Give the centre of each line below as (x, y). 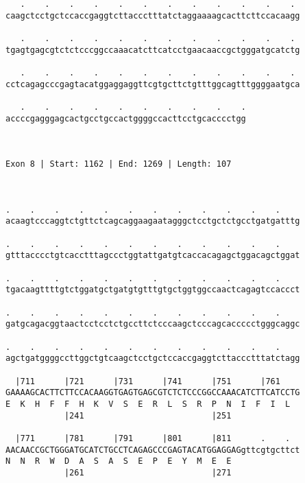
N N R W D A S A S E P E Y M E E (119, 461)
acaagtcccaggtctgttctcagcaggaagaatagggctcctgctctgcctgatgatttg (153, 221)
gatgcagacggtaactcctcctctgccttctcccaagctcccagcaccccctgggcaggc (153, 324)
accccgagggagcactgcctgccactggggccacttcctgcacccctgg (126, 118)
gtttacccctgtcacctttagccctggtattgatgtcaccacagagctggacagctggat (153, 256)
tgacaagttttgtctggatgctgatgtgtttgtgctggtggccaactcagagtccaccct (153, 290)
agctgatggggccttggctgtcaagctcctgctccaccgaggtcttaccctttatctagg (153, 358)
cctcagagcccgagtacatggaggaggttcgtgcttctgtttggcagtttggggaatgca (153, 84)
